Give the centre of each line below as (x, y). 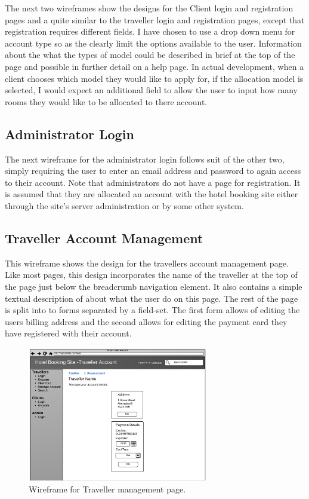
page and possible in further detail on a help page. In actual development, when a (154, 66)
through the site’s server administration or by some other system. (124, 205)
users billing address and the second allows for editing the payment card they (146, 321)
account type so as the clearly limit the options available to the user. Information (153, 43)
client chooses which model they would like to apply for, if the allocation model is (154, 78)
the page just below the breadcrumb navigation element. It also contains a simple (154, 286)
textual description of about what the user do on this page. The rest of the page (152, 298)
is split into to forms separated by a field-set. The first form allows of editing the (152, 310)
